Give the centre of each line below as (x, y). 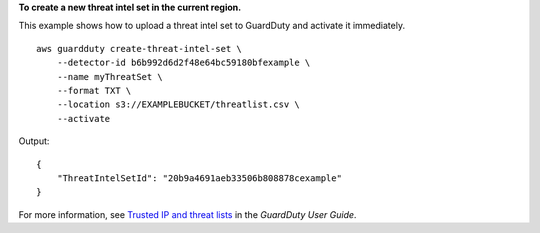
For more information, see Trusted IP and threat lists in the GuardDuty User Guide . (187, 214)
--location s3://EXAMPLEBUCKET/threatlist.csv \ (178, 104)
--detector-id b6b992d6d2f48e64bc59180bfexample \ (183, 63)
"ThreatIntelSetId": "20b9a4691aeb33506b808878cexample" (199, 178)
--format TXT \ (94, 90)
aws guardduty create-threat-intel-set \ (139, 48)
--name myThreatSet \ (110, 76)
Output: (34, 141)
